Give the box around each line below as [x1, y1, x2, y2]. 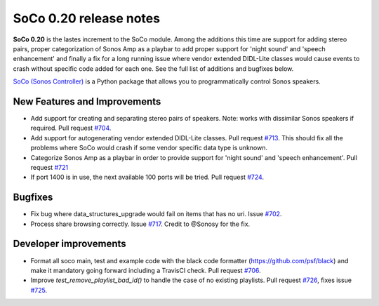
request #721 [30, 163, 69, 171]
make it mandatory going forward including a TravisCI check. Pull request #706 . [30, 266, 261, 274]
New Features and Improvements [13, 95, 161, 107]
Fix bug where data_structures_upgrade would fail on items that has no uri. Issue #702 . [30, 210, 282, 218]
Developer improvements [13, 238, 126, 250]
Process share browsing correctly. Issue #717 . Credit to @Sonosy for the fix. [30, 220, 251, 228]
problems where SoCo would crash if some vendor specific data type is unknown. [30, 144, 268, 152]
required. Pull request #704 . [30, 124, 112, 133]
